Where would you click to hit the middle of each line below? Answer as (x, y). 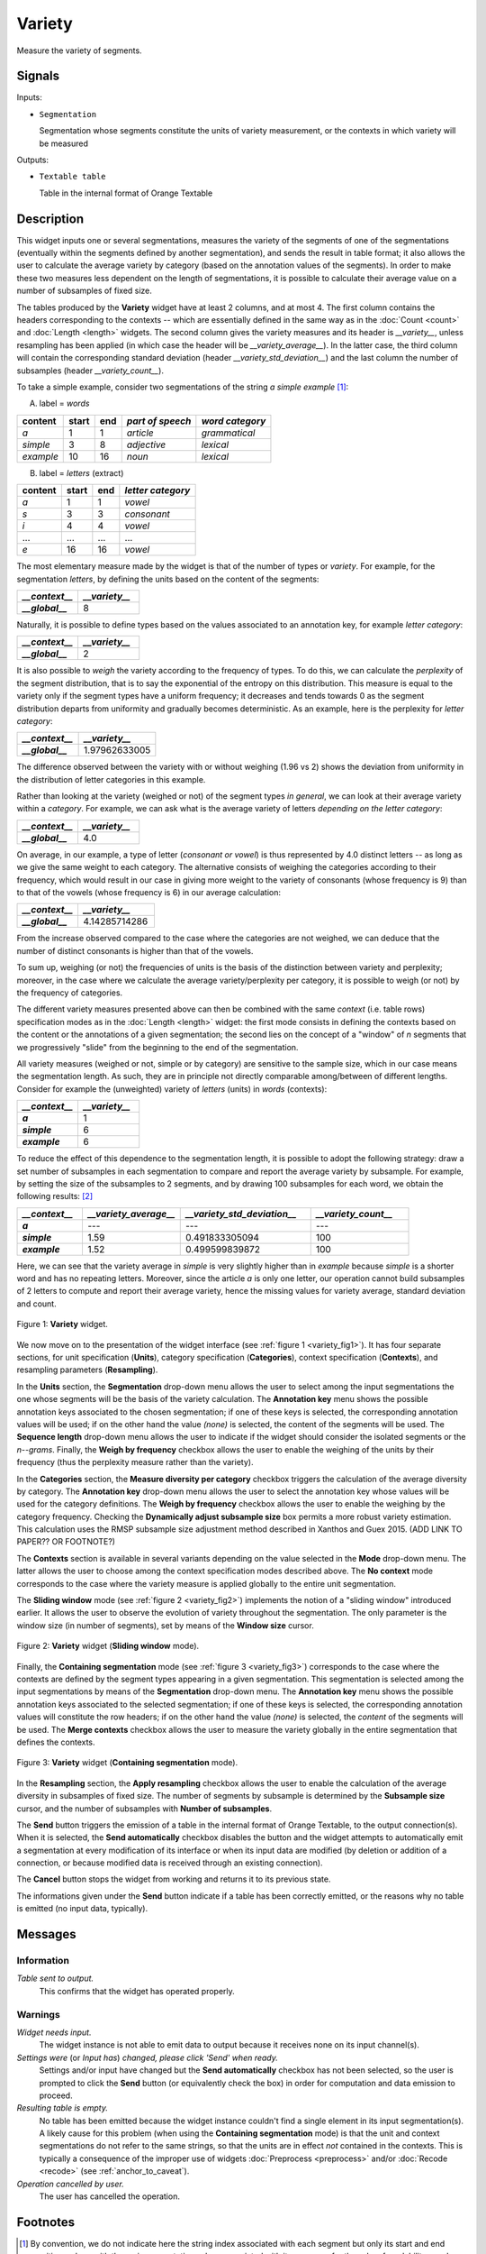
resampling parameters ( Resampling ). (87, 1370)
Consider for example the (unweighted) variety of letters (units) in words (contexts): (172, 1089)
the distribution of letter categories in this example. (111, 779)
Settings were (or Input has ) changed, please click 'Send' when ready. (148, 2057)
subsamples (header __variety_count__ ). (90, 371)
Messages (46, 1934)
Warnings (38, 2014)
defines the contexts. (56, 1742)
